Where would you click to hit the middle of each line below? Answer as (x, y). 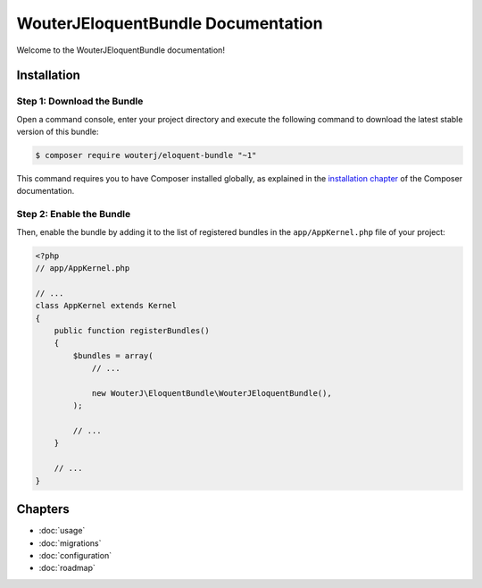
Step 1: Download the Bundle (80, 101)
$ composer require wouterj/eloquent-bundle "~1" (146, 155)
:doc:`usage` (62, 531)
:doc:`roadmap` (67, 568)
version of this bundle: (58, 132)
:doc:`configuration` (75, 555)
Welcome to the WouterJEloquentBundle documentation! (120, 50)
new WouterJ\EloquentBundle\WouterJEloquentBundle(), (212, 393)
